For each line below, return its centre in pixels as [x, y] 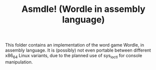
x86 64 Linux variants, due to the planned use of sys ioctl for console [74, 56]
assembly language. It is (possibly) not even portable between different [78, 50]
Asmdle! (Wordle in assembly [83, 9]
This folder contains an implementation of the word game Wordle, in [75, 45]
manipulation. [19, 62]
